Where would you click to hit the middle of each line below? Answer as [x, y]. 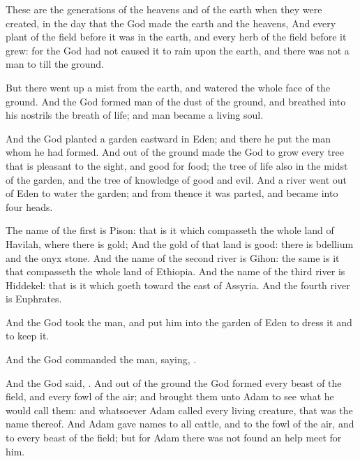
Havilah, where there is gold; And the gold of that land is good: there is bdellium [180, 243]
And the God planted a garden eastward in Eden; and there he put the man [168, 138]
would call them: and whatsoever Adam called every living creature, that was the [179, 410]
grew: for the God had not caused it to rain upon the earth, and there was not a [178, 50]
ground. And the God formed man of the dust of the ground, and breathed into [176, 101]
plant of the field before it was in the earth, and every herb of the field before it [176, 37]
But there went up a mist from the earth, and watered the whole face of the [168, 87]
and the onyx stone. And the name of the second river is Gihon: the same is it [173, 257]
